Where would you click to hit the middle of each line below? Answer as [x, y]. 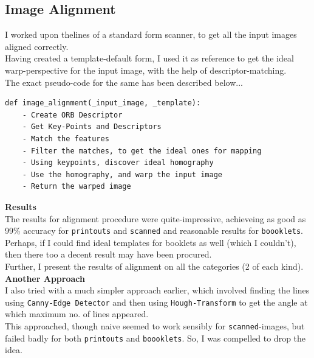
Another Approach [45, 278]
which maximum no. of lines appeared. [77, 314]
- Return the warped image [77, 187]
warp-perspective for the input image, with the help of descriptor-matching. [146, 70]
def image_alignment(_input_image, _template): [103, 103]
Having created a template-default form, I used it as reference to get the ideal [149, 58]
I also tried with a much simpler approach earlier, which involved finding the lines [157, 290]
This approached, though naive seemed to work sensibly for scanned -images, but [155, 325]
